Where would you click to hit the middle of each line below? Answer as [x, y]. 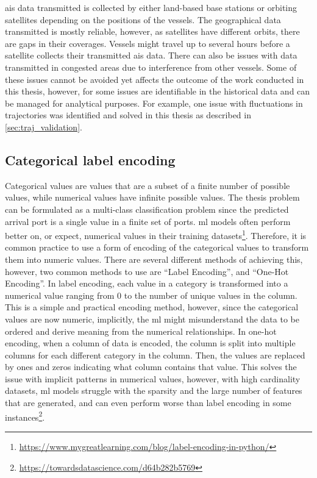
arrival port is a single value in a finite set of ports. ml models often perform [148, 221]
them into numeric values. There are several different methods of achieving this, [154, 259]
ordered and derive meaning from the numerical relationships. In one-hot [141, 331]
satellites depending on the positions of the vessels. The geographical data [143, 19]
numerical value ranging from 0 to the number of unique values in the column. [151, 295]
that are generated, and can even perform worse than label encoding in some [148, 403]
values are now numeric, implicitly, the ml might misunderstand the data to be [152, 319]
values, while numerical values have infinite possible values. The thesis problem [152, 197]
